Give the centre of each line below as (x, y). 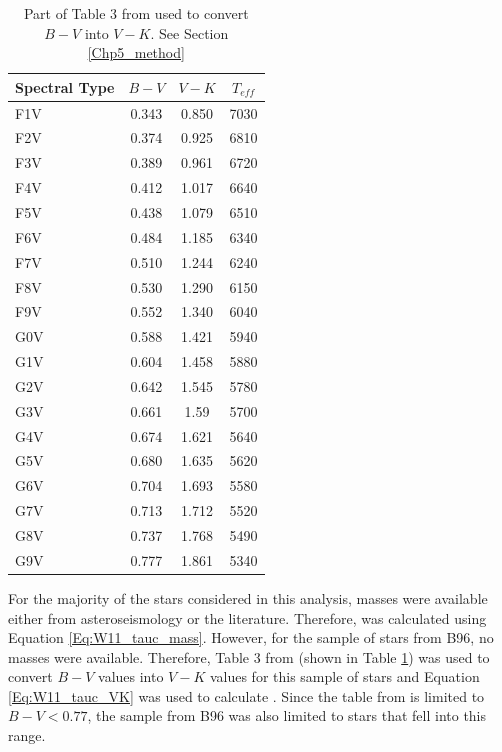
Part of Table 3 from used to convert (136, 13)
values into (131, 676)
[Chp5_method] (136, 52)
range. (27, 735)
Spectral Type (65, 86)
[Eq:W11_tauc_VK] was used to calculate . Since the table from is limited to (246, 695)
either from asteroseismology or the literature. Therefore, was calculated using (247, 617)
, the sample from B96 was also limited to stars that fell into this (287, 715)
